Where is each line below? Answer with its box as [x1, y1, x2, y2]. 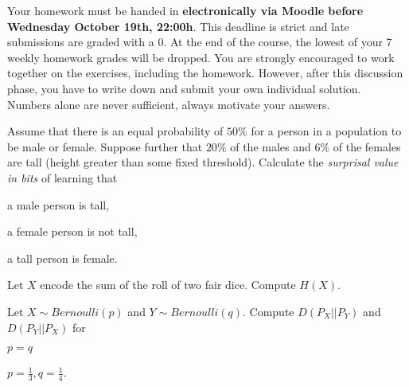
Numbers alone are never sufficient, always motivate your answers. [7, 96, 330, 112]
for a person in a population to [251, 123, 402, 139]
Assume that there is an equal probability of [7, 123, 224, 139]
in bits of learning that [7, 169, 118, 186]
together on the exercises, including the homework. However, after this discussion [7, 64, 403, 81]
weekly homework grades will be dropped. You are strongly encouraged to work [7, 49, 395, 65]
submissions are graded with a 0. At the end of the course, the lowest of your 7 [7, 33, 392, 50]
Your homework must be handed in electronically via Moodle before [7, 2, 364, 18]
